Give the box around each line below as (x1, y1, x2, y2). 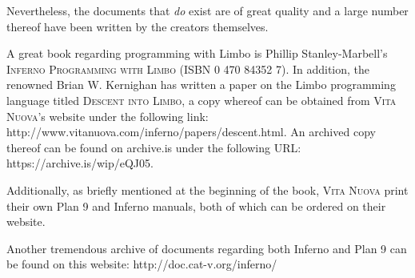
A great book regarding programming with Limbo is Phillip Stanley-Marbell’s (6, 45, 388, 62)
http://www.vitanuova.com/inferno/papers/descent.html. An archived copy (6, 123, 376, 140)
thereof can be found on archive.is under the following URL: (6, 139, 301, 155)
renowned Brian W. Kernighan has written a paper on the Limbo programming (6, 76, 396, 93)
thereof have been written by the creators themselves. (6, 18, 269, 34)
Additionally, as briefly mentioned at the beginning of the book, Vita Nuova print (6, 181, 409, 198)
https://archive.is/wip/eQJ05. (6, 155, 154, 171)
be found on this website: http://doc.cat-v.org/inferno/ (6, 256, 277, 272)
